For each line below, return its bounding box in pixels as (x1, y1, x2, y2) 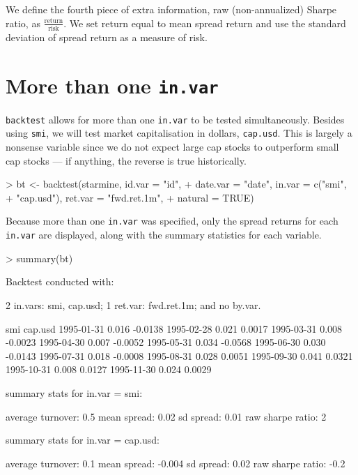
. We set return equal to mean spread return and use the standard (63, 15, 346, 30)
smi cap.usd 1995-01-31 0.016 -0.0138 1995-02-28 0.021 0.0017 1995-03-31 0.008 (6, 321, 343, 335)
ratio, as (6, 15, 40, 30)
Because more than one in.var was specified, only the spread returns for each (6, 213, 338, 228)
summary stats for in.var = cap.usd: (6, 432, 159, 447)
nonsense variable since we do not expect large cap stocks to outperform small (6, 140, 339, 154)
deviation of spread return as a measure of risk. (6, 29, 208, 44)
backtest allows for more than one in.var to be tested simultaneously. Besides (6, 112, 345, 126)
